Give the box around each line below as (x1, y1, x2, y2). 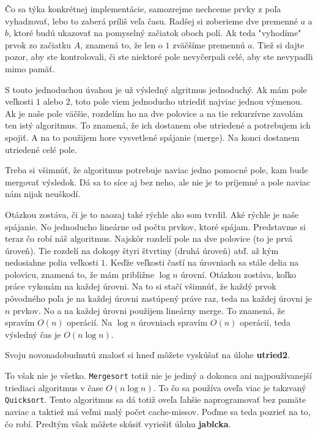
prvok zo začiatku (5, 38, 72, 51)
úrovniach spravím (138, 316, 208, 329)
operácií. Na (67, 316, 113, 329)
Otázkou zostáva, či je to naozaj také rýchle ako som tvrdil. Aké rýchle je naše (5, 208, 299, 220)
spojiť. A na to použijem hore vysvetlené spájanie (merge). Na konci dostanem (5, 130, 300, 143)
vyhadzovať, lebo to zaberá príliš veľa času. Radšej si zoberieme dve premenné (5, 14, 298, 27)
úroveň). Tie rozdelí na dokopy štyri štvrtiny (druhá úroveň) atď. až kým (5, 244, 279, 256)
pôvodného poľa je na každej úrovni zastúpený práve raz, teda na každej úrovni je (5, 292, 312, 305)
